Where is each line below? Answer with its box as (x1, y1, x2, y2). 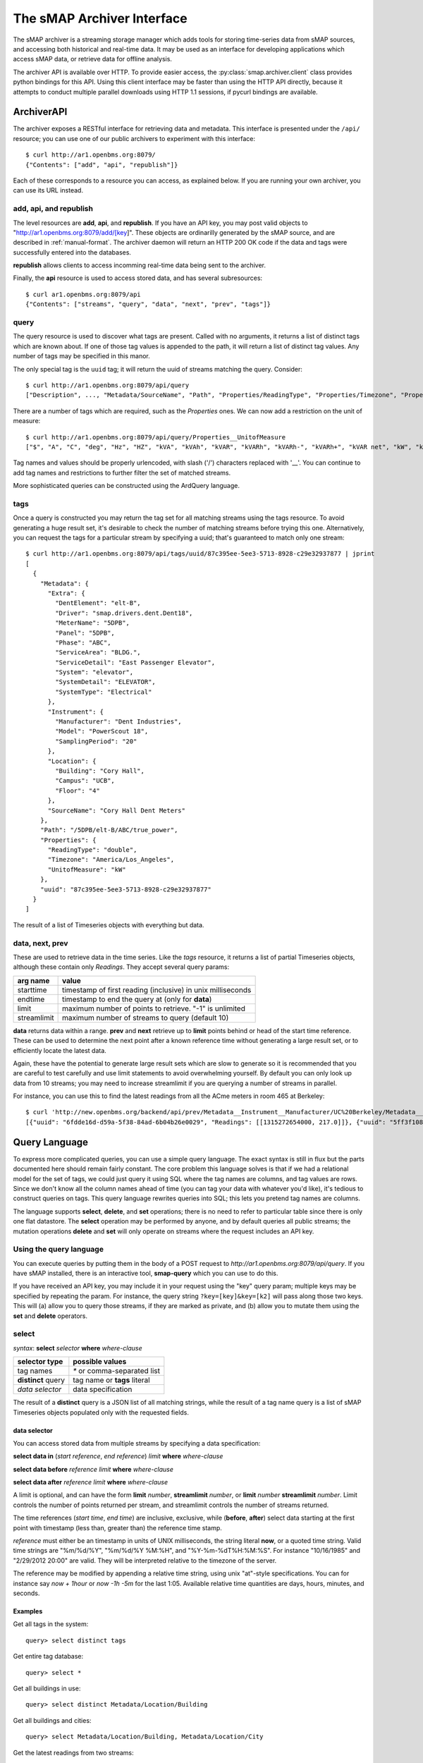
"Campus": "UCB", (55, 776, 116, 785)
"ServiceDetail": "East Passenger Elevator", (55, 658, 215, 666)
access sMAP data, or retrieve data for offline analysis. (13, 55, 173, 63)
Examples (13, 1607, 43, 1615)
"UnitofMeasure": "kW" (47, 865, 126, 874)
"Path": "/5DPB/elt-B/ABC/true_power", (39, 826, 178, 834)
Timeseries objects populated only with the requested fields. (13, 1408, 190, 1417)
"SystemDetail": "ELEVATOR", (55, 678, 157, 686)
